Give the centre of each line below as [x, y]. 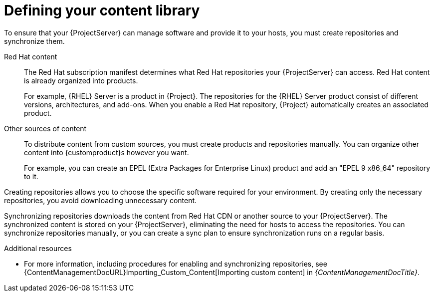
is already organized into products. [81, 80]
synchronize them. [34, 41]
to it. [31, 176]
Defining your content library [102, 10]
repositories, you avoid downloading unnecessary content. [101, 200]
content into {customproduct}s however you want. [107, 152]
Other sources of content [45, 128]
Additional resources [38, 248]
